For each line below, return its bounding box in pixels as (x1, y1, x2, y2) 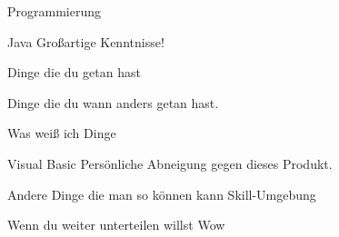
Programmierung (7, 2, 101, 20)
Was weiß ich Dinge (7, 123, 116, 143)
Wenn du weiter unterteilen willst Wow (7, 215, 225, 234)
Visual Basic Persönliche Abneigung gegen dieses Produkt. (7, 153, 333, 173)
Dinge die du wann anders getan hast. (7, 93, 219, 112)
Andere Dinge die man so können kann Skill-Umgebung (7, 184, 316, 203)
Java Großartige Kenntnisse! (7, 32, 165, 51)
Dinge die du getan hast (7, 63, 141, 82)
